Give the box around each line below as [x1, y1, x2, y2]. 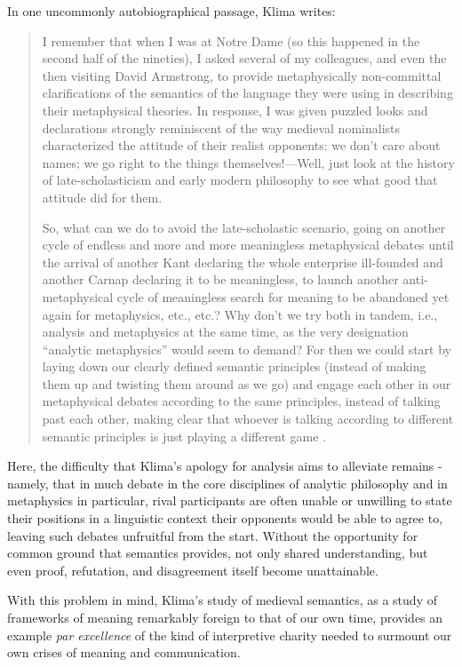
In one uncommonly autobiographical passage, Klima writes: [7, 2, 336, 20]
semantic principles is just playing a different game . [42, 426, 327, 445]
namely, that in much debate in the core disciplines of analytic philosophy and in [7, 473, 448, 492]
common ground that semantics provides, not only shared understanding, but [7, 544, 428, 562]
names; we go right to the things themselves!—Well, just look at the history [42, 153, 455, 171]
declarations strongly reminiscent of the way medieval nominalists [42, 118, 401, 137]
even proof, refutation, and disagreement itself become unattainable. [7, 560, 378, 579]
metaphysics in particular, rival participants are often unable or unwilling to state [7, 491, 452, 510]
